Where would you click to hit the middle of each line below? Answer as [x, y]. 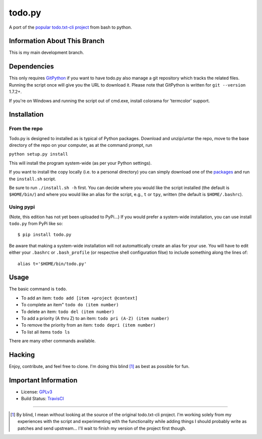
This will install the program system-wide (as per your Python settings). [80, 163]
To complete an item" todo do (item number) [70, 305]
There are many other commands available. [52, 341]
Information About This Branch [57, 41]
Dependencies [32, 66]
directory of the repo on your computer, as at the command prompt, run [81, 145]
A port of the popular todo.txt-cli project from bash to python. [70, 27]
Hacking [22, 355]
